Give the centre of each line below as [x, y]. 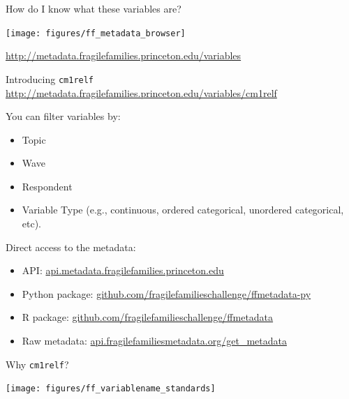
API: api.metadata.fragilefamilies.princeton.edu [123, 270]
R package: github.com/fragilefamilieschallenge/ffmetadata [148, 317]
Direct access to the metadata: [71, 247]
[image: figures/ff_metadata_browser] [96, 33]
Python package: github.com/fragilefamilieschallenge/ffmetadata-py [166, 293]
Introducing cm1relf [50, 78]
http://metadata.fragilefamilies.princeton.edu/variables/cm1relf [141, 92]
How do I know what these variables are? [94, 8]
